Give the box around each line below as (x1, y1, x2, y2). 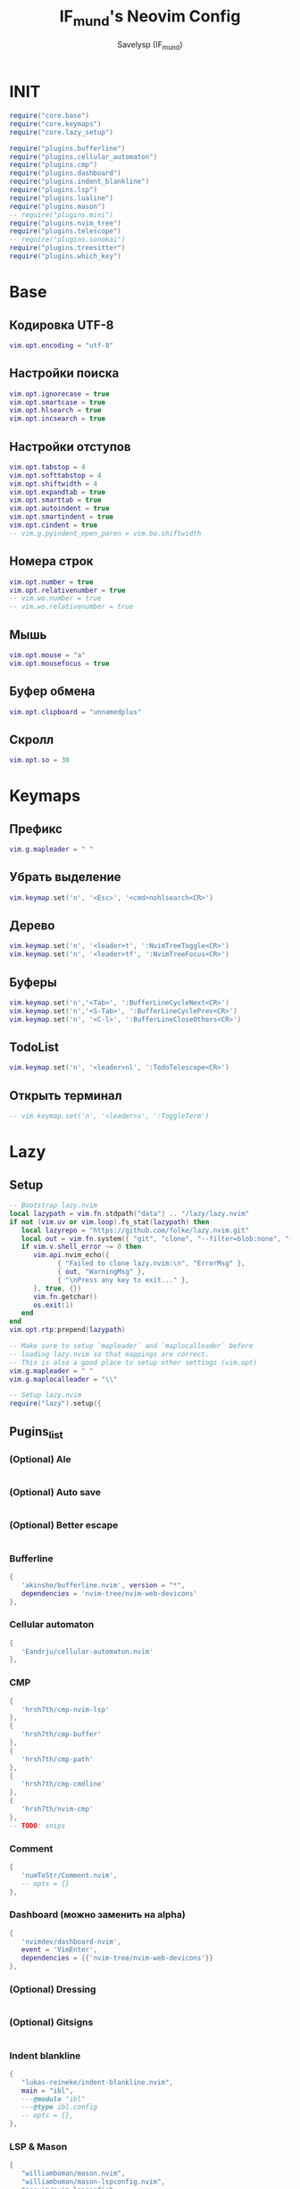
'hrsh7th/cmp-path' (21, 1754, 94, 1764)
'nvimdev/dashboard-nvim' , (21, 1937, 122, 1946)
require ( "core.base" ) (9, 112, 90, 121)
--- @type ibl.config (21, 2102, 98, 2112)
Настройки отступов (9, 439, 131, 454)
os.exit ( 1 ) (32, 1301, 74, 1310)
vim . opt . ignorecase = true (9, 389, 110, 398)
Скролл (9, 732, 54, 747)
